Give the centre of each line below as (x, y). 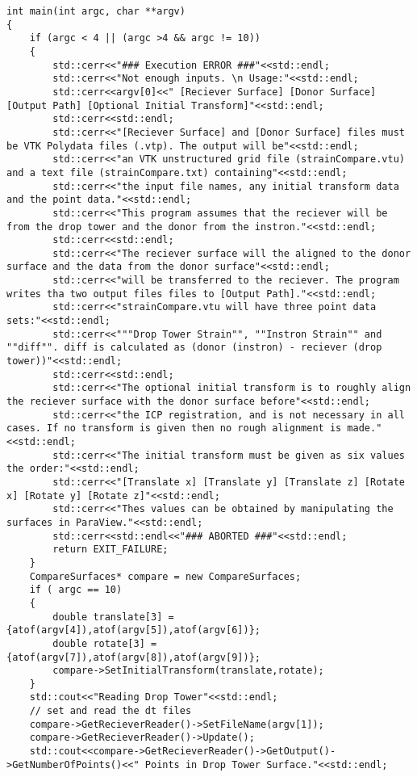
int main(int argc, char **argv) (96, 11)
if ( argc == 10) (76, 590)
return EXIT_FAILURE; (111, 550)
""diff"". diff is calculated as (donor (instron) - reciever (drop (194, 348)
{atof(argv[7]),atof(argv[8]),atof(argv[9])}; (133, 657)
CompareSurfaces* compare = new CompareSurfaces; (165, 576)
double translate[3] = (113, 617)
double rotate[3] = (105, 643)
